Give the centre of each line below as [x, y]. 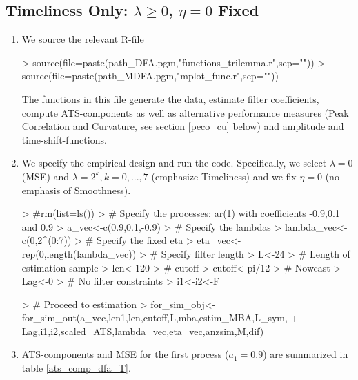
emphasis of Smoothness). [76, 190]
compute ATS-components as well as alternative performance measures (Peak [185, 112]
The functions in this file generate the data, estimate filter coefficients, [170, 98]
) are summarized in [306, 354]
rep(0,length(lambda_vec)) [79, 253]
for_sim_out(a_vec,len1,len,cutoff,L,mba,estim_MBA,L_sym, [155, 317]
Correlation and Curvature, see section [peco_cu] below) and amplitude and [183, 126]
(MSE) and [46, 176]
